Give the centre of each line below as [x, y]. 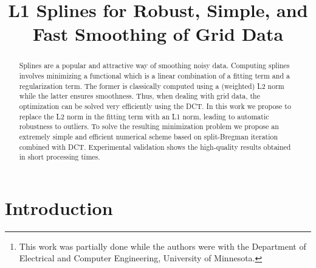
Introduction [59, 207]
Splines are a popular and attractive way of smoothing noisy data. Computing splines [154, 65]
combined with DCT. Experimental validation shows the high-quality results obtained [155, 146]
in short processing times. [60, 157]
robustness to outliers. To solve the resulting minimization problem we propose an [149, 126]
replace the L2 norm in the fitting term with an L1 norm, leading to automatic [144, 116]
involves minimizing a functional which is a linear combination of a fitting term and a [154, 76]
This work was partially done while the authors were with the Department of [163, 246]
